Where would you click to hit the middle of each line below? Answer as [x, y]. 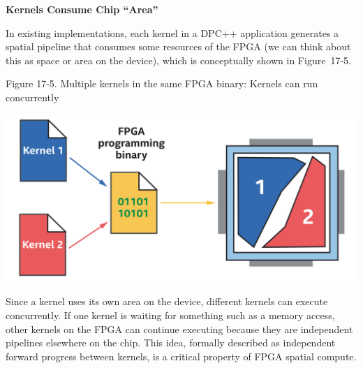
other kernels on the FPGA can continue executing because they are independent [179, 329]
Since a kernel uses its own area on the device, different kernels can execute [167, 301]
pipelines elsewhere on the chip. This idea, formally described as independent [171, 343]
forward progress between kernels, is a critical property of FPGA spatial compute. [181, 356]
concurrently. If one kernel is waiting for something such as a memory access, [170, 315]
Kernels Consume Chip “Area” [82, 9]
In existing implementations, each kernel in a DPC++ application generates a [172, 32]
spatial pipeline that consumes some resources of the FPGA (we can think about [178, 46]
